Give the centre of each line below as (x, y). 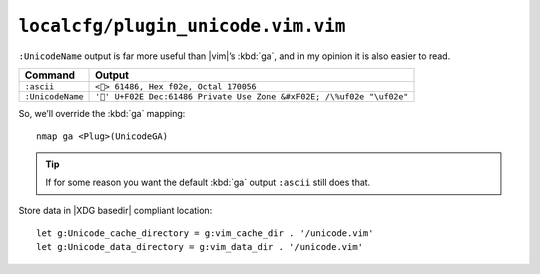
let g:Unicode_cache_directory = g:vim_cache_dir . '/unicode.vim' (205, 233)
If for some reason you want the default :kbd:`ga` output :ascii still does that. (208, 182)
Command (49, 75)
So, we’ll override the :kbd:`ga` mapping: (102, 113)
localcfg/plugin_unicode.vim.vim (182, 26)
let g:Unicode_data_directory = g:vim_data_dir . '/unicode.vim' (200, 247)
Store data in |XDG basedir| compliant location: (115, 210)
